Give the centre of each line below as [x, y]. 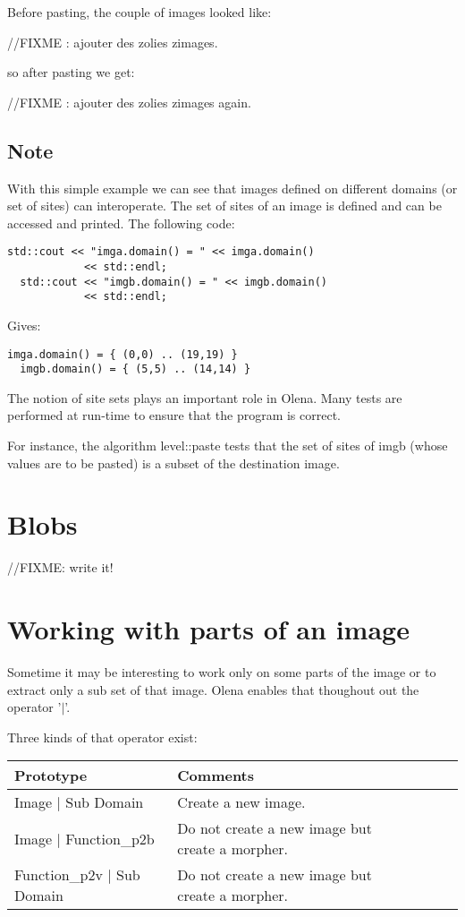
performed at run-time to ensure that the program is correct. [174, 415]
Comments [216, 776]
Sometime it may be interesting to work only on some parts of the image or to [222, 672]
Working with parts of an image [208, 629]
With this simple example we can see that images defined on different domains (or [232, 188]
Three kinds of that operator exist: [102, 737]
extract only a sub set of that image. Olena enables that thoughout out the [213, 689]
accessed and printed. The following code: [121, 223]
